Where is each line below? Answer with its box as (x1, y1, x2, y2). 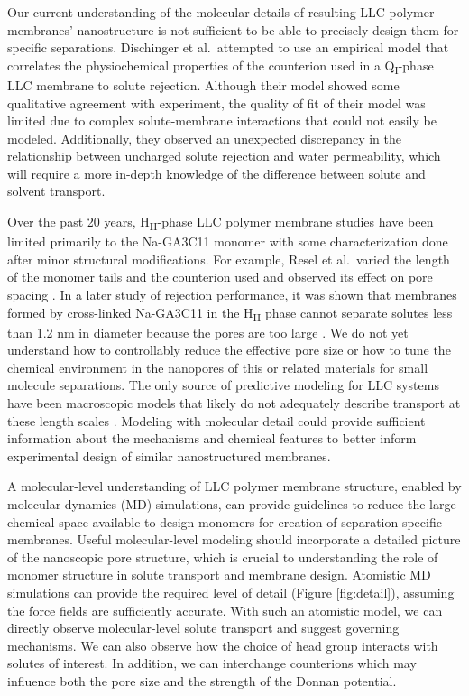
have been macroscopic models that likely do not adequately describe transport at (7, 394, 461, 413)
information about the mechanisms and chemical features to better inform (7, 429, 417, 448)
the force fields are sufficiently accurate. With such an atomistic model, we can (7, 600, 443, 619)
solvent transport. (7, 181, 106, 200)
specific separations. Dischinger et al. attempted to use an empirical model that (7, 38, 449, 57)
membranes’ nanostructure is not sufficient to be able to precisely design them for (7, 20, 459, 39)
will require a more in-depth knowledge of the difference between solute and (7, 163, 426, 182)
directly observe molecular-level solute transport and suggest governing (7, 618, 400, 637)
